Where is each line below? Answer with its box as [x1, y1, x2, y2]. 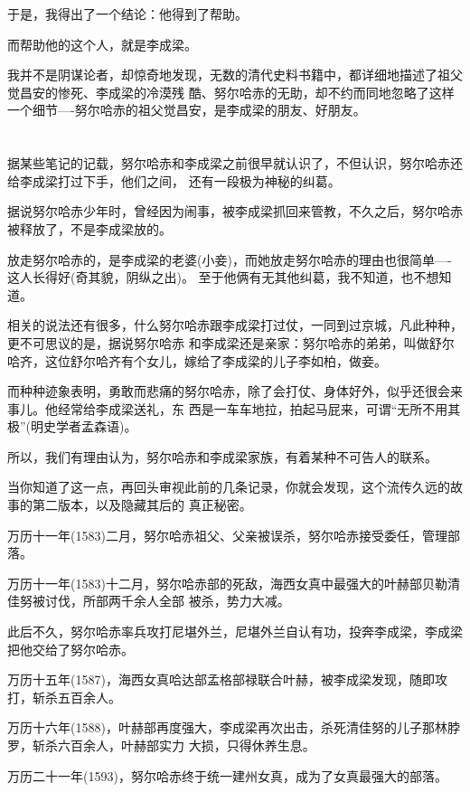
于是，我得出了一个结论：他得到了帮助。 [7, 5, 248, 23]
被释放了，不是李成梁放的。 [7, 219, 172, 238]
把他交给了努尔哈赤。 [7, 639, 134, 658]
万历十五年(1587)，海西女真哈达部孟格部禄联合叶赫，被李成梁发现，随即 [7, 670, 435, 689]
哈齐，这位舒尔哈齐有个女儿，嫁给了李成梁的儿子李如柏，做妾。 [7, 351, 387, 370]
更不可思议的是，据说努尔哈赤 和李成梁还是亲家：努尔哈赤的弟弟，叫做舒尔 [7, 333, 455, 352]
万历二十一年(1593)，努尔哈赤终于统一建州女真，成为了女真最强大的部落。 [7, 766, 447, 785]
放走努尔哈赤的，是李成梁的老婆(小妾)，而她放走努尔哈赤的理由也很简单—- [7, 250, 452, 269]
